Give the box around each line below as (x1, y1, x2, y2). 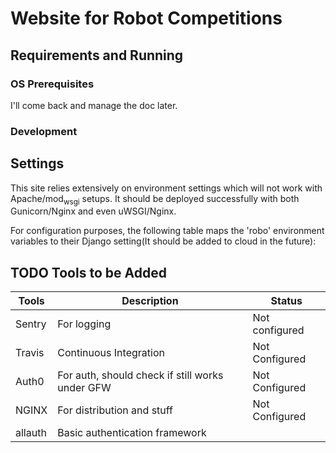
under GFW (57, 381, 112, 395)
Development (10, 124, 78, 138)
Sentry (15, 317, 47, 331)
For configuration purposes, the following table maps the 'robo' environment (10, 225, 325, 237)
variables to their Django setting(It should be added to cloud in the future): (10, 235, 317, 247)
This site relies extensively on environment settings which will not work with (10, 182, 323, 194)
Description (121, 294, 179, 308)
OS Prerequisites (10, 77, 95, 91)
